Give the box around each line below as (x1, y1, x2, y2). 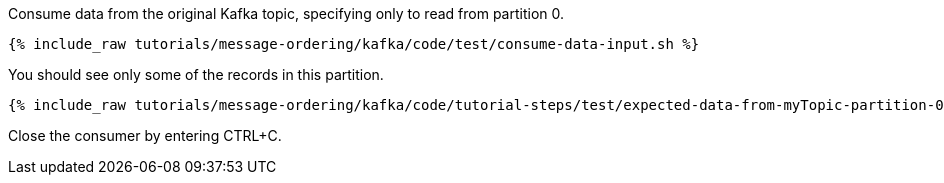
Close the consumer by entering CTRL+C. (8, 127, 282, 144)
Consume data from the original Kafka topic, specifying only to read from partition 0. (8, 5, 565, 22)
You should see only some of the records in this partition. (8, 66, 384, 83)
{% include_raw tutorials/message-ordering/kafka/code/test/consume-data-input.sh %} (8, 36, 700, 52)
